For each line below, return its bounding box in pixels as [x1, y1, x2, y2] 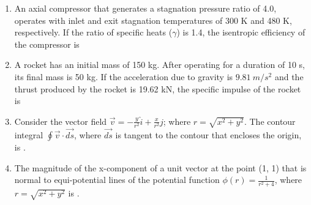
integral [14, 129, 43, 141]
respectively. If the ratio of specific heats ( [14, 26, 173, 39]
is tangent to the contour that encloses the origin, [115, 129, 302, 141]
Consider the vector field [14, 114, 107, 127]
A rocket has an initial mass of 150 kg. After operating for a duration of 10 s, [14, 58, 305, 71]
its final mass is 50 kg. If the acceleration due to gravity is [14, 70, 233, 83]
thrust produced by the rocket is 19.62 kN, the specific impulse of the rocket [14, 82, 301, 95]
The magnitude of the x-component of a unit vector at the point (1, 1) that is [14, 161, 307, 174]
